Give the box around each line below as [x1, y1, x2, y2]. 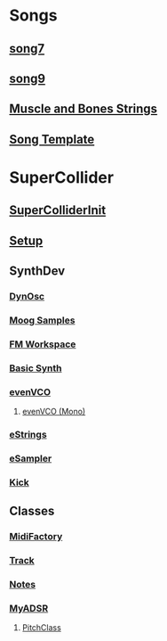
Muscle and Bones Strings [9, 102, 158, 117]
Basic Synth [9, 362, 62, 374]
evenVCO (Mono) [21, 407, 86, 417]
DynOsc [9, 291, 45, 303]
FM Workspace [9, 338, 76, 350]
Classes [9, 504, 55, 519]
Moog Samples [9, 314, 76, 326]
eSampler [9, 452, 52, 464]
